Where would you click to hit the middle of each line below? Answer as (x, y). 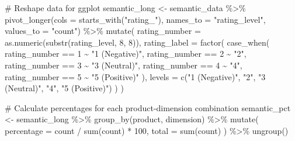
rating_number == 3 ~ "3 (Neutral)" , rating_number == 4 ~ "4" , (124, 65)
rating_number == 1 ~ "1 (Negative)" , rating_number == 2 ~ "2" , (126, 54)
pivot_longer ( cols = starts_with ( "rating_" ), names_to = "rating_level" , (135, 19)
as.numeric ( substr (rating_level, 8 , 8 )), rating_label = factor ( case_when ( (137, 42)
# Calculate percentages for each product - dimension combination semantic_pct (148, 107)
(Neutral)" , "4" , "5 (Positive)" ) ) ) (64, 88)
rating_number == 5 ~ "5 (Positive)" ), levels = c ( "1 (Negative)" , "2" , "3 (135, 76)
